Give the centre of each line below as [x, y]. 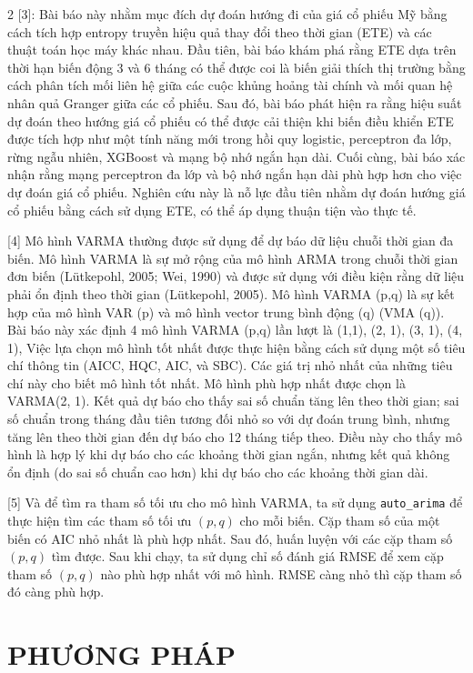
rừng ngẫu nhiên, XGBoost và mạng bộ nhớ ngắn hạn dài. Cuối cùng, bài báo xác [236, 156]
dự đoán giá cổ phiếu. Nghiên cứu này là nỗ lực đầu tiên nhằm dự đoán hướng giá [236, 191]
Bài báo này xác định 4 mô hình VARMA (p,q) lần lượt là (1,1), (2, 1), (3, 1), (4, [235, 330]
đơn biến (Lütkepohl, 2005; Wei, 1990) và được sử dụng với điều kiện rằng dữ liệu [236, 276]
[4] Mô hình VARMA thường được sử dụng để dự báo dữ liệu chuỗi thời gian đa [231, 241]
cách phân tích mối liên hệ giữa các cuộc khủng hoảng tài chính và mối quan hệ [230, 85]
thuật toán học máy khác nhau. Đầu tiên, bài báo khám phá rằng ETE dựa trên [232, 50]
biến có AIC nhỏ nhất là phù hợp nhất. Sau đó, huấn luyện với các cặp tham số [230, 538]
